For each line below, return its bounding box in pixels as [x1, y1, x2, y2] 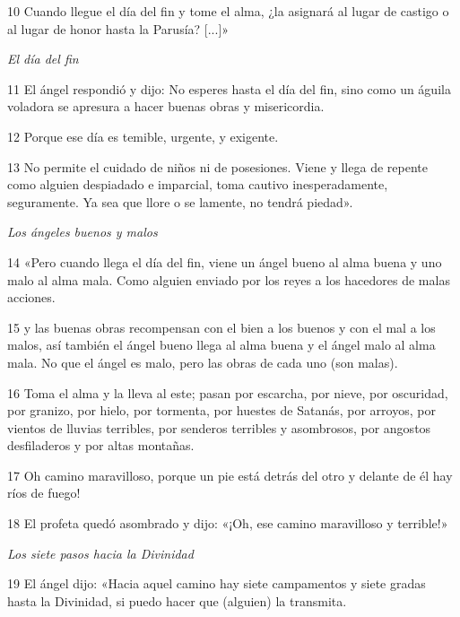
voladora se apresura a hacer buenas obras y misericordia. [7, 97, 325, 116]
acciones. [7, 288, 56, 307]
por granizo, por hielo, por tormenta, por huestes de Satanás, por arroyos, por [7, 401, 436, 420]
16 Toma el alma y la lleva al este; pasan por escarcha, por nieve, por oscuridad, [7, 383, 448, 402]
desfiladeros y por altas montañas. [7, 436, 195, 455]
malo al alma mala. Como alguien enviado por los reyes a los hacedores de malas [7, 270, 450, 289]
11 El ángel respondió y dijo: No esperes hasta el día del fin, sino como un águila [7, 79, 451, 98]
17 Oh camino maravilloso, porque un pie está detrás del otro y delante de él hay [7, 465, 453, 484]
